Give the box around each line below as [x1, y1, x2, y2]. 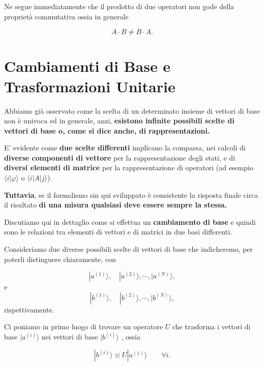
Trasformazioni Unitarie [4, 75, 175, 96]
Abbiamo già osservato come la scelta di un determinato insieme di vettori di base [4, 105, 260, 116]
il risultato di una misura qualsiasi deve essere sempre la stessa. [4, 199, 227, 210]
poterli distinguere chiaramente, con [4, 253, 116, 264]
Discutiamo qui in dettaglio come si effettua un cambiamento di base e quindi [4, 216, 256, 227]
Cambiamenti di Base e [4, 56, 171, 76]
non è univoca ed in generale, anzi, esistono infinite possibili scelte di [4, 115, 234, 126]
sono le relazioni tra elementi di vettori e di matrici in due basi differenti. [4, 226, 232, 237]
